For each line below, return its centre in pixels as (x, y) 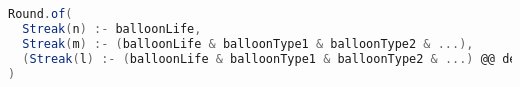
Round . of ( (40, 14)
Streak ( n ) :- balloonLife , (112, 28)
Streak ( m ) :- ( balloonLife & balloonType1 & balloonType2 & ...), (248, 43)
